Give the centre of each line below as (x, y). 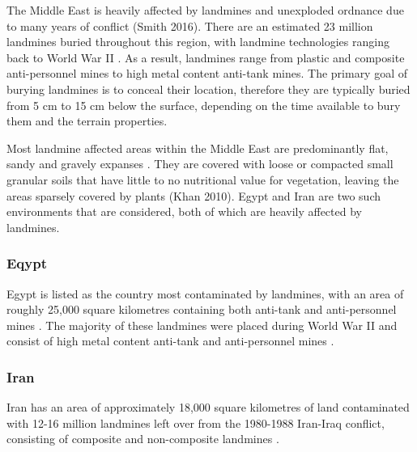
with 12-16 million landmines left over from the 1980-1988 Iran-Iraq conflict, (196, 422)
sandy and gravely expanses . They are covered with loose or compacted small (200, 164)
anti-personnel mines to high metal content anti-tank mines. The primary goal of (207, 73)
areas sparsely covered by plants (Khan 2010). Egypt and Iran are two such (194, 195)
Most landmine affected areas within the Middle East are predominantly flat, (198, 148)
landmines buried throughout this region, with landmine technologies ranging (198, 42)
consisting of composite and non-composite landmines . (143, 439)
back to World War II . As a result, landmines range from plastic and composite (206, 57)
